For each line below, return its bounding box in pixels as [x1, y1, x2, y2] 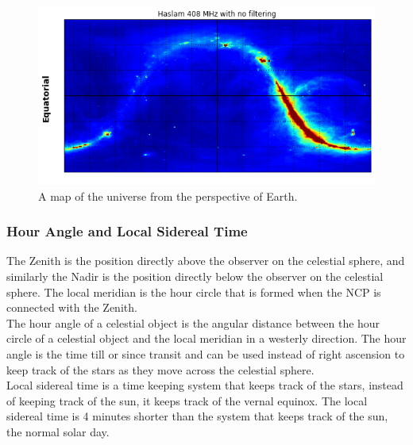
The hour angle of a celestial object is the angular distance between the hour [6, 314, 380, 331]
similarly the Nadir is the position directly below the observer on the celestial [6, 267, 384, 284]
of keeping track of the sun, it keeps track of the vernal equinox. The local [6, 392, 368, 409]
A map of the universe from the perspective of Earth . [38, 187, 298, 204]
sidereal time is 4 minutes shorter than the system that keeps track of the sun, [6, 408, 388, 424]
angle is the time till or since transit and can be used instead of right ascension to [6, 345, 405, 362]
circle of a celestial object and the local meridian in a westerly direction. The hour [6, 330, 407, 347]
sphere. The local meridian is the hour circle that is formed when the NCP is [6, 283, 381, 300]
